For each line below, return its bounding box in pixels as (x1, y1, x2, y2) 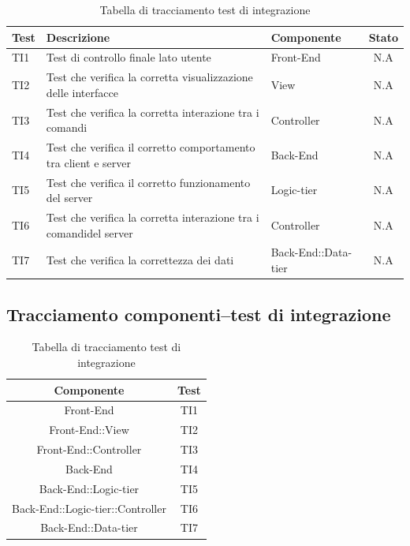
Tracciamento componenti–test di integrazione (6, 301, 391, 326)
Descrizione (46, 28, 110, 45)
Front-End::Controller (36, 441, 142, 458)
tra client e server (46, 154, 131, 170)
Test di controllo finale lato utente (46, 49, 211, 65)
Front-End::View (49, 421, 129, 438)
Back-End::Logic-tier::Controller (12, 499, 166, 516)
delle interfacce (46, 84, 118, 100)
